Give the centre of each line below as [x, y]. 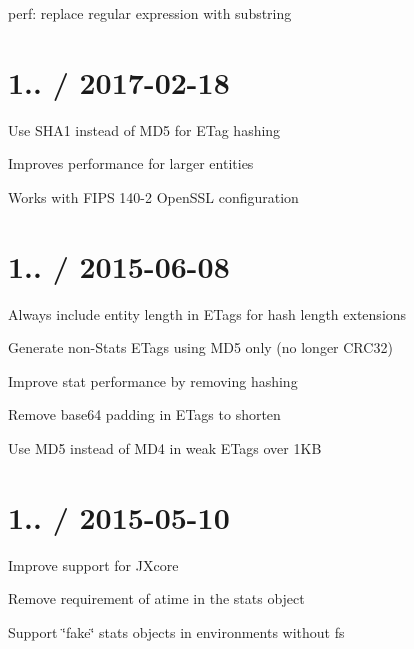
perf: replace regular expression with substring [150, 13]
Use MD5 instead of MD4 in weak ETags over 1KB [165, 448]
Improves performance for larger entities [131, 163]
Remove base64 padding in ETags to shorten [144, 414]
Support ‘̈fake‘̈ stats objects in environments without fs [176, 631]
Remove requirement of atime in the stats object [156, 598]
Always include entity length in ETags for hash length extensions [207, 313]
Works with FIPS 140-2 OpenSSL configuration [153, 196]
